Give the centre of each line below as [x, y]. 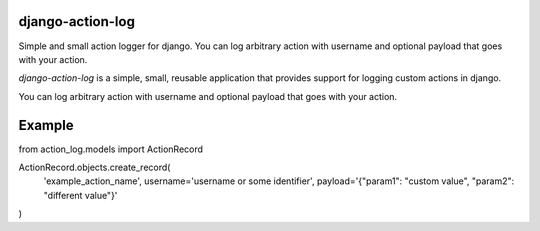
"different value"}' [80, 195]
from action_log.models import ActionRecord [111, 149]
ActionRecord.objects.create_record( [94, 167]
